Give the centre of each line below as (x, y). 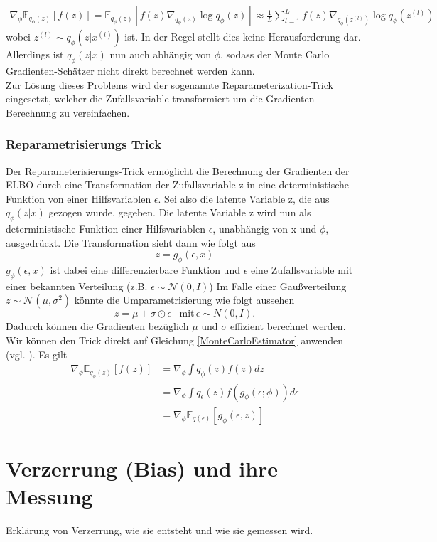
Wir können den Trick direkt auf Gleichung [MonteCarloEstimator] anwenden (175, 340)
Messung (49, 496)
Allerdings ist (35, 54)
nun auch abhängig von (160, 54)
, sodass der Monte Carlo (275, 54)
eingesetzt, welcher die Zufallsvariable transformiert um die (134, 99)
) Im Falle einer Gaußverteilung (278, 286)
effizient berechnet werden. (288, 326)
